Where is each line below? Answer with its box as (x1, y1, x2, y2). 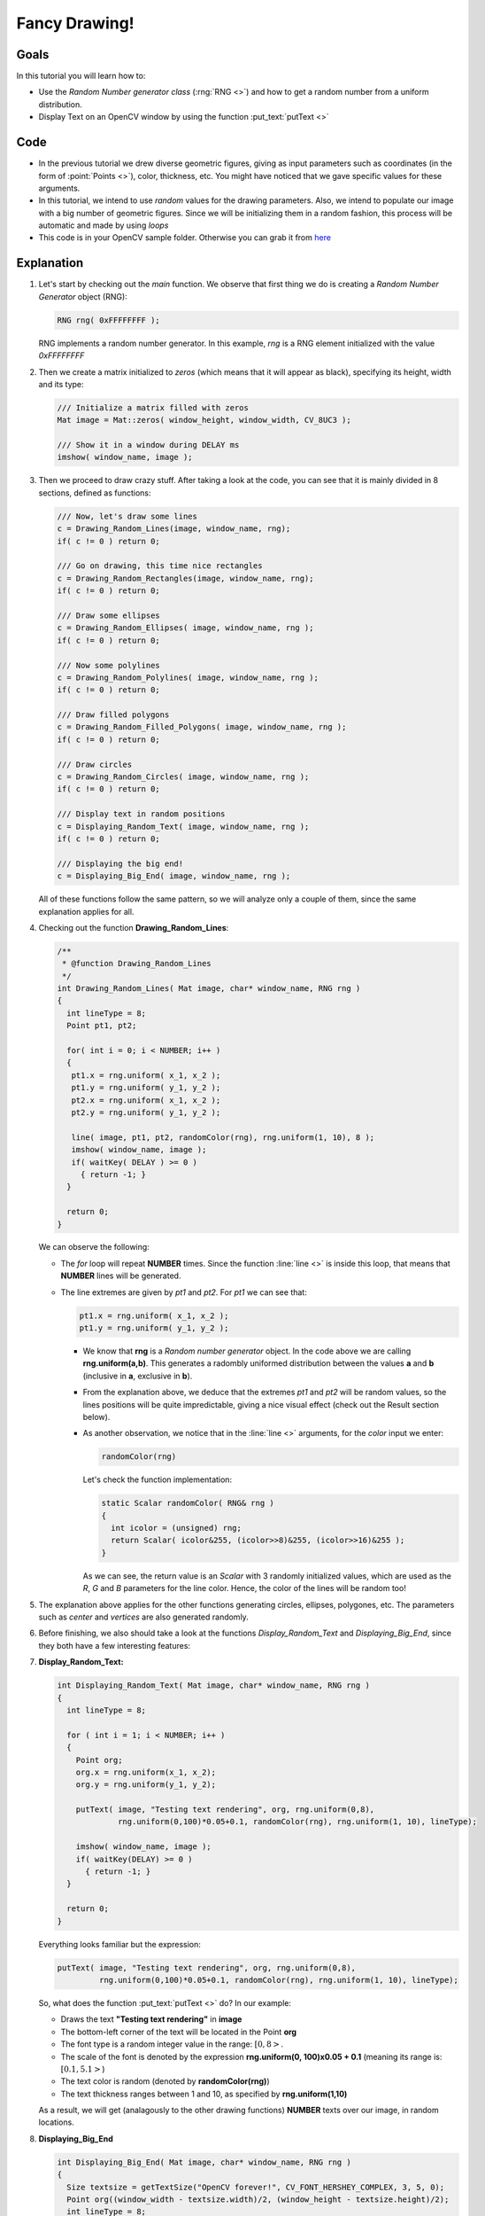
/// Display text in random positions (57, 809, 226, 819)
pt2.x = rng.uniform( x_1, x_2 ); (71, 1095, 221, 1105)
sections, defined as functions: (38, 488, 151, 498)
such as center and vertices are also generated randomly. (38, 1611, 250, 1622)
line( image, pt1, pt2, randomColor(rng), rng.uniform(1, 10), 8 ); (71, 1132, 375, 1143)
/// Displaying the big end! (57, 858, 184, 869)
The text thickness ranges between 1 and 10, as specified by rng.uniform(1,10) (60, 2088, 348, 2099)
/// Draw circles (57, 759, 133, 769)
